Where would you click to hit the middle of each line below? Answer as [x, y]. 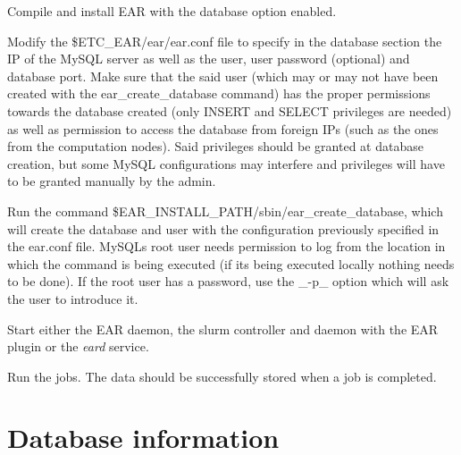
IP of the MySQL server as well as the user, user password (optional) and [209, 59]
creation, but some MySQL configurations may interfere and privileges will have [226, 163]
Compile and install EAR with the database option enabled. [172, 11]
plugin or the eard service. [78, 346]
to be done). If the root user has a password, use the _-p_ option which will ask [228, 281]
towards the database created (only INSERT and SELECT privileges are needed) [230, 110]
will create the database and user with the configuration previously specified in [223, 228]
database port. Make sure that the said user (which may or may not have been [223, 76]
